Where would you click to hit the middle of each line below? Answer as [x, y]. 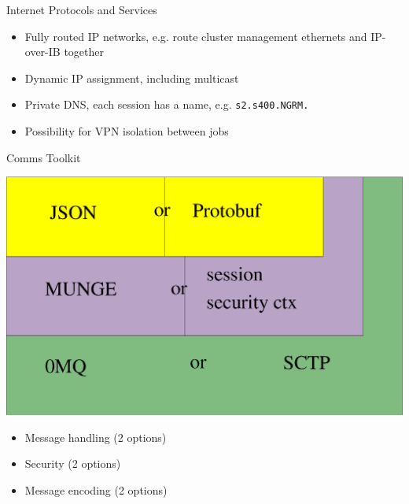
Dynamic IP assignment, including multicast [132, 78]
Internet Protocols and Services [82, 9]
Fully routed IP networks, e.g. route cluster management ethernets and [196, 36]
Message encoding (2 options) [96, 489]
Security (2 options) [73, 463]
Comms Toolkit [44, 157]
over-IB [42, 52]
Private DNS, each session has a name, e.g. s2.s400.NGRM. [167, 104]
